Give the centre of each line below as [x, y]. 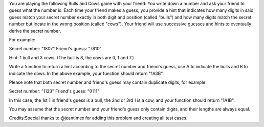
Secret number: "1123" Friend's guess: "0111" [54, 91]
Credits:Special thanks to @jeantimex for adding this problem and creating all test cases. [98, 118]
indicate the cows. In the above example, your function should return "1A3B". [86, 73]
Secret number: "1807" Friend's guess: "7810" [55, 49]
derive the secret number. [35, 31]
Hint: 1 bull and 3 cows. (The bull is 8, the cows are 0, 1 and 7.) [72, 57]
